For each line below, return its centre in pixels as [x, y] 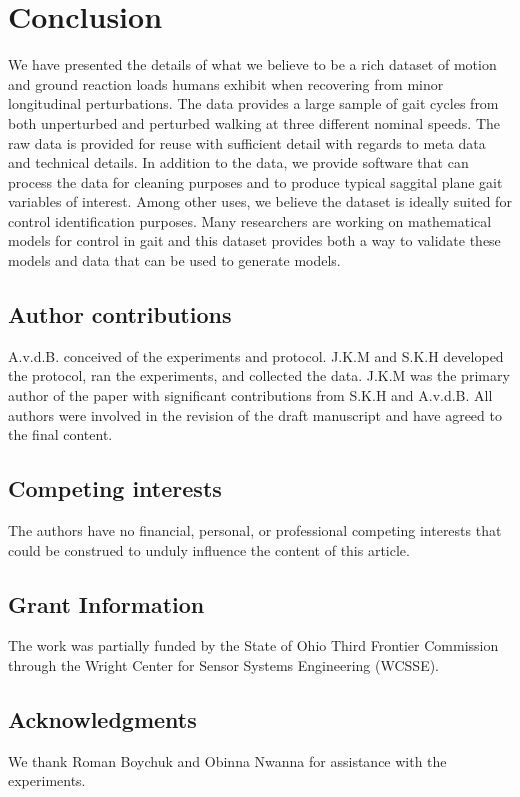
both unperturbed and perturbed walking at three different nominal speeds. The [254, 122]
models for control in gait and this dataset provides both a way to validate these [254, 240]
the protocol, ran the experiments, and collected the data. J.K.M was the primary [259, 375]
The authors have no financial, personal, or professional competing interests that [255, 530]
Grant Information [106, 603]
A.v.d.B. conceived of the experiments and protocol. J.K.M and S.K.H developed [256, 355]
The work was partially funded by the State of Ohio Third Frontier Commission [253, 645]
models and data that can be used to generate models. [174, 260]
